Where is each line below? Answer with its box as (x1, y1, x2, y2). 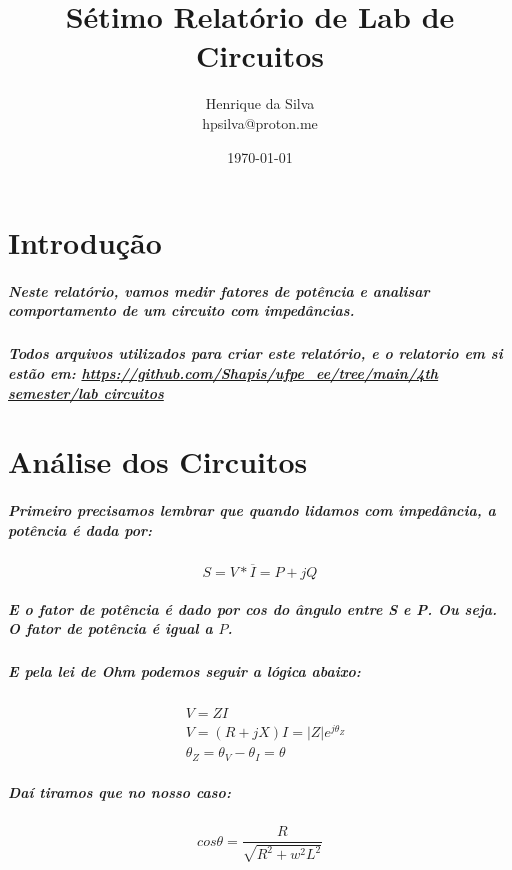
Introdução (8, 222, 162, 263)
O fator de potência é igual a (8, 618, 213, 639)
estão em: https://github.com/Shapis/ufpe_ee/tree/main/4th (8, 363, 439, 384)
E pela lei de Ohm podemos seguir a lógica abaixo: (8, 661, 361, 682)
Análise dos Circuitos (8, 441, 308, 482)
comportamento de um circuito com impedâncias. (8, 300, 355, 321)
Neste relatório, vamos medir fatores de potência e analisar (8, 280, 430, 301)
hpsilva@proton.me (202, 112, 318, 133)
